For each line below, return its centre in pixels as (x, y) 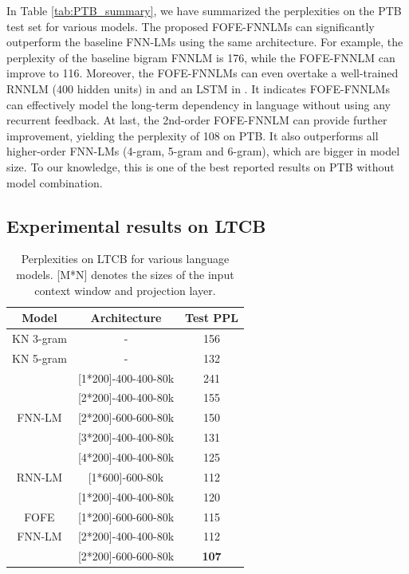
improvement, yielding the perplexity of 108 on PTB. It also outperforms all (193, 135)
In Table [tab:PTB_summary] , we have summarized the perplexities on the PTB (204, 10)
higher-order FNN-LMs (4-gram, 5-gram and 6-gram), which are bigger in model (203, 151)
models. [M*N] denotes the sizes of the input (125, 274)
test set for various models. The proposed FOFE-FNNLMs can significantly (191, 26)
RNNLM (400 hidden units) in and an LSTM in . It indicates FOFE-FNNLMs (198, 88)
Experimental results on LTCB (136, 225)
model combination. (55, 182)
